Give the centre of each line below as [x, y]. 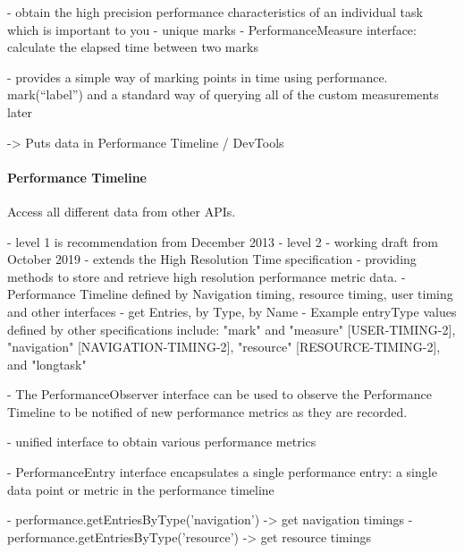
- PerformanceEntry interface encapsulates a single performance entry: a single [222, 472]
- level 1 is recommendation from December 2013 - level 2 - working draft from [223, 241]
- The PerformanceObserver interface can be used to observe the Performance [219, 394]
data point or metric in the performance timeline [141, 489]
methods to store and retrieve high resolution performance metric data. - [207, 276]
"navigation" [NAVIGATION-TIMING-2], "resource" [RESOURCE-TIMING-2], [224, 347]
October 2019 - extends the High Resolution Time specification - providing [212, 259]
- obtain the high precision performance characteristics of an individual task [215, 12]
